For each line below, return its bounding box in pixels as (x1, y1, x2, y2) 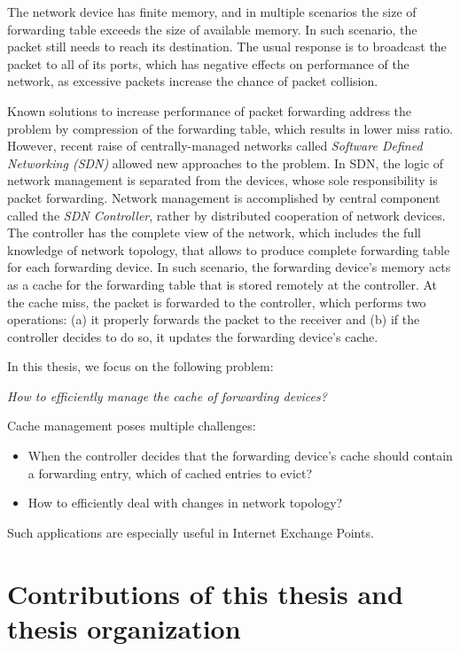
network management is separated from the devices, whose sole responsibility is (7, 171, 438, 190)
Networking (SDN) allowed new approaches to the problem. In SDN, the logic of (7, 153, 444, 172)
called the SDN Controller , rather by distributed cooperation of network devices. (7, 205, 446, 224)
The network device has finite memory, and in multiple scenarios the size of (7, 3, 417, 20)
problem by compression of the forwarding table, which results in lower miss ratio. (7, 119, 454, 137)
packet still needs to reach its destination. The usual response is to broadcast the (7, 37, 447, 56)
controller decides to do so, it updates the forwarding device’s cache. (7, 327, 378, 345)
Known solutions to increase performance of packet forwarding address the (7, 101, 412, 120)
